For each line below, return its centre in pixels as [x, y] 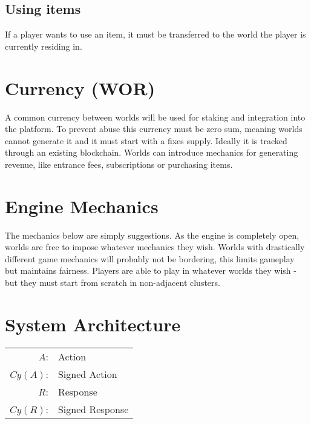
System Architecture [93, 324]
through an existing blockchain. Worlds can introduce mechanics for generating [152, 152]
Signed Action [87, 374]
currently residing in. [44, 46]
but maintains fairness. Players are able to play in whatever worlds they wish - [151, 270]
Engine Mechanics [82, 206]
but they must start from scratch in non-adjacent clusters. [113, 282]
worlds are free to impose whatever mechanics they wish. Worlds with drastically [155, 247]
